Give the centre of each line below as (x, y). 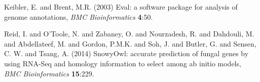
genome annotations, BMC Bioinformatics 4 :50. (79, 16)
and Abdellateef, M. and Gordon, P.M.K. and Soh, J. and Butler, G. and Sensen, (130, 43)
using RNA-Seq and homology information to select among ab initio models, (123, 63)
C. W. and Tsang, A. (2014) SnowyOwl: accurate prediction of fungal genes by (126, 53)
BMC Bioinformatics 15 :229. (49, 73)
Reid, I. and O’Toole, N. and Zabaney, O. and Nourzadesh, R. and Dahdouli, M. (129, 34)
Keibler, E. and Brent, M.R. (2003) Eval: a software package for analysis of (121, 7)
